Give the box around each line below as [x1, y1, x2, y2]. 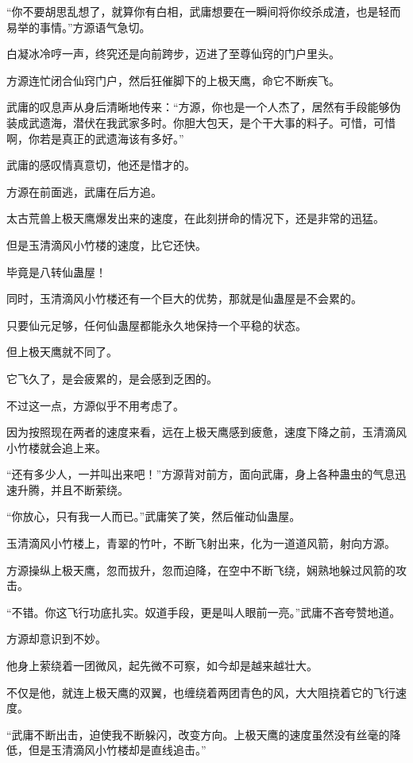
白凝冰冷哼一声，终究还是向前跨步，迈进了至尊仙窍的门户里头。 [6, 45, 340, 62]
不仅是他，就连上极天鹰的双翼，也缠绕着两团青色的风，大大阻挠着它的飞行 [6, 684, 396, 700]
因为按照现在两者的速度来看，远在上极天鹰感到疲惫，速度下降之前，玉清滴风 [6, 424, 407, 440]
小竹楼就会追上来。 [6, 439, 106, 455]
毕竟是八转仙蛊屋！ [6, 263, 106, 280]
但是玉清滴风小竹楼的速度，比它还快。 [6, 236, 206, 253]
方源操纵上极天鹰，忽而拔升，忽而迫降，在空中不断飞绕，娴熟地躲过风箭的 [6, 561, 396, 578]
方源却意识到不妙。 [6, 630, 106, 647]
